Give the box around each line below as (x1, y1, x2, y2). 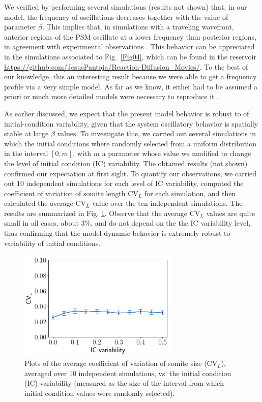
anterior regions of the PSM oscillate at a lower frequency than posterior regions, (4, 31, 256, 42)
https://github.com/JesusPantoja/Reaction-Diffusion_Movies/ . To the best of (4, 61, 248, 72)
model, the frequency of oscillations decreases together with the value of (4, 11, 228, 22)
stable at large (4, 128, 49, 139)
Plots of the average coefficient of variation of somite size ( (24, 358, 207, 368)
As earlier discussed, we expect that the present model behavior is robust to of (4, 108, 249, 118)
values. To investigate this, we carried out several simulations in (57, 128, 256, 139)
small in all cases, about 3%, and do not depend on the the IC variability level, (4, 218, 251, 228)
